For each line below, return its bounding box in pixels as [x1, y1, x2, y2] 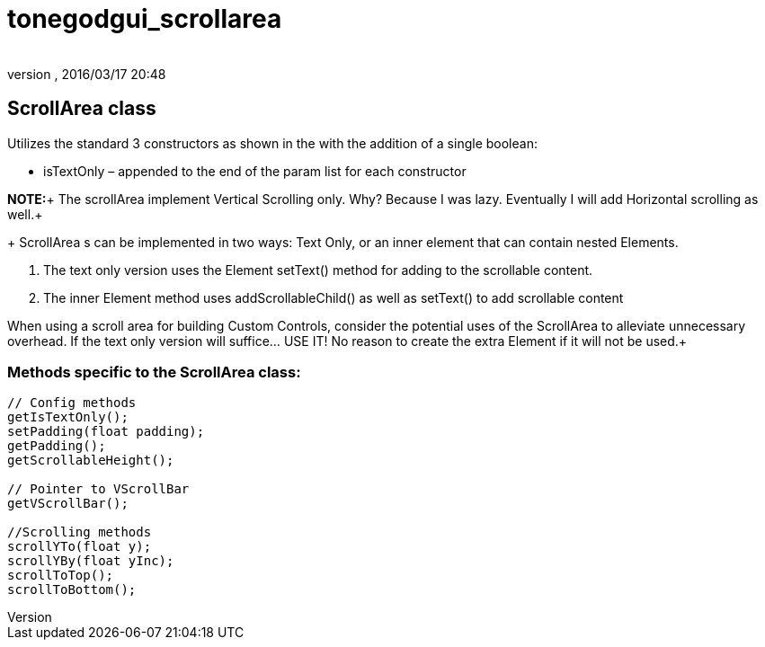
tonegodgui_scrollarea [7, 4, 282, 34]
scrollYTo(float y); [7, 539, 152, 554]
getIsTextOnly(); [7, 410, 129, 425]
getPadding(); [7, 439, 106, 454]
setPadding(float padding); [7, 424, 205, 439]
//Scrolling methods [7, 525, 152, 540]
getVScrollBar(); [7, 496, 129, 511]
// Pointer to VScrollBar [7, 482, 190, 497]
